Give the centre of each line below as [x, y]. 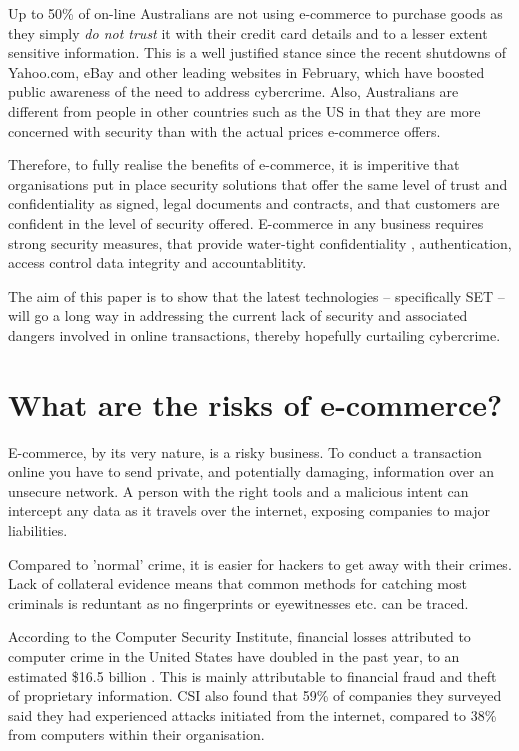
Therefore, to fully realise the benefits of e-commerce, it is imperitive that [234, 164]
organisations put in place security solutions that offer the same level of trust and [258, 183]
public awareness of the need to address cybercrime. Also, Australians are [233, 91]
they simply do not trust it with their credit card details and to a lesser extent [248, 32]
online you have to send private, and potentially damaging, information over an [251, 471]
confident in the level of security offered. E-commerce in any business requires [246, 222]
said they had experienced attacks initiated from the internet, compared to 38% [252, 714]
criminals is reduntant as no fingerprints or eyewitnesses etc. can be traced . [238, 602]
